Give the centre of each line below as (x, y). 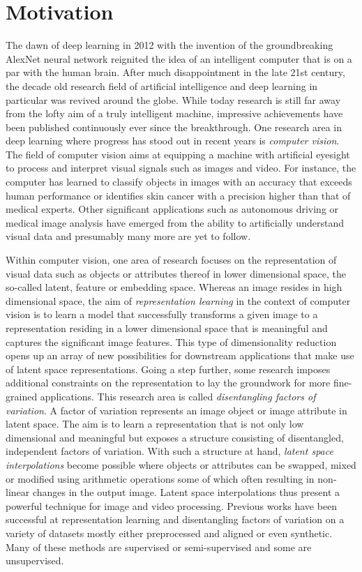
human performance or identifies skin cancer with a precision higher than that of (178, 195)
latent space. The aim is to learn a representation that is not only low (155, 424)
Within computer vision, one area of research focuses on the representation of (171, 260)
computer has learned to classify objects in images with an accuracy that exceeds (179, 182)
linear (18, 492)
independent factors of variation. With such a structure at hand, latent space (169, 451)
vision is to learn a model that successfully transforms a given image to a (162, 314)
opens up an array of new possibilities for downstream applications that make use (180, 355)
